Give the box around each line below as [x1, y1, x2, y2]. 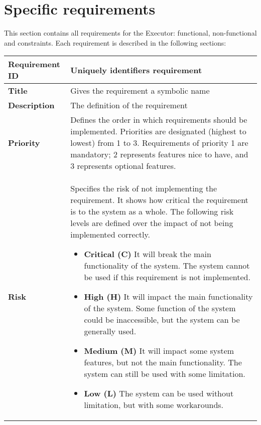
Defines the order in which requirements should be [70, 114, 247, 126]
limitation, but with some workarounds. [84, 399, 224, 411]
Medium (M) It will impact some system [84, 345, 234, 357]
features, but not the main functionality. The [84, 356, 242, 368]
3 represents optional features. [70, 160, 176, 172]
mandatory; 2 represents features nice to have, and [70, 148, 248, 160]
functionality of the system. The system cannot [84, 260, 250, 272]
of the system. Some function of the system [84, 302, 236, 314]
